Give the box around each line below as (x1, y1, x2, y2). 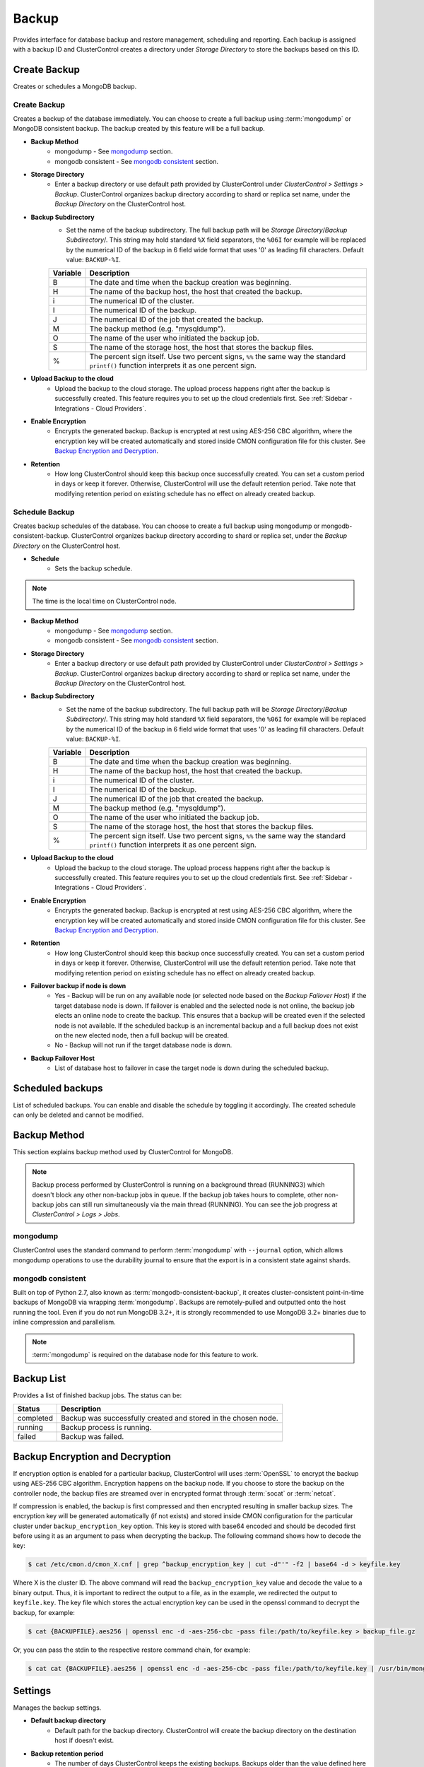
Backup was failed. (61, 1432, 124, 1442)
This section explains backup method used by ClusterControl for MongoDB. (13, 1148, 233, 1156)
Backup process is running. (61, 1423, 152, 1433)
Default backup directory (30, 1716, 106, 1725)
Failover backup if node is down (30, 982, 126, 990)
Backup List (13, 1372, 66, 1385)
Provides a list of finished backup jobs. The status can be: (13, 1391, 182, 1399)
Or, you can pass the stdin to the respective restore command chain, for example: (13, 1645, 251, 1654)
